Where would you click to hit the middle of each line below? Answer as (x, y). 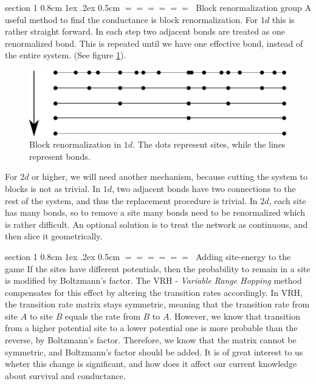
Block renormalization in (75, 144)
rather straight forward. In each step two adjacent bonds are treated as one (145, 31)
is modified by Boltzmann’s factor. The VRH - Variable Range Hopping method (153, 280)
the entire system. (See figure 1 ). (66, 55)
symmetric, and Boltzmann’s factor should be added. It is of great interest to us (154, 351)
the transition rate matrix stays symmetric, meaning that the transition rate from (157, 304)
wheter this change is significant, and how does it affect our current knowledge (151, 364)
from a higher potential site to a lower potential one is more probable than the (151, 328)
